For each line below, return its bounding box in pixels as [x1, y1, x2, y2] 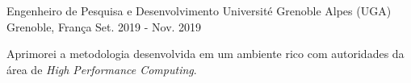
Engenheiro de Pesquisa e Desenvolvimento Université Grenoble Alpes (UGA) [6, 2, 392, 19]
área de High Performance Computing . [6, 60, 197, 77]
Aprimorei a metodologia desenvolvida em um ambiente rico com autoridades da [6, 45, 405, 62]
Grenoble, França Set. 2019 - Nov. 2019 [6, 18, 202, 35]
